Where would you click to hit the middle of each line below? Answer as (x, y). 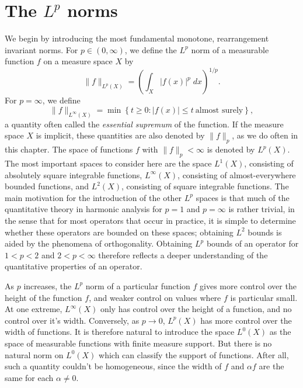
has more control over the (246, 320)
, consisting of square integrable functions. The (205, 186)
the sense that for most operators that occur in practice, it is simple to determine (150, 221)
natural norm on (34, 354)
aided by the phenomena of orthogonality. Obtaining (99, 243)
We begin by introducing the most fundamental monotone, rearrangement (137, 38)
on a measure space (78, 61)
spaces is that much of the (243, 197)
